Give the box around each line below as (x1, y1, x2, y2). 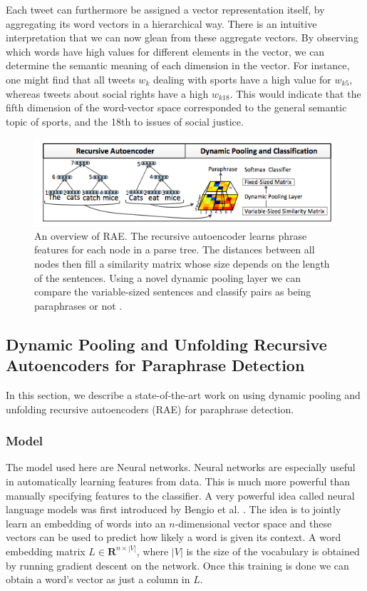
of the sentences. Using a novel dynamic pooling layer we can (34, 270, 301, 285)
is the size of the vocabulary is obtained (186, 543, 360, 558)
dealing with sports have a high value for (153, 71, 331, 86)
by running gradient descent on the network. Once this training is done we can (6, 557, 349, 572)
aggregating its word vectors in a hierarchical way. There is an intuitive (6, 16, 317, 31)
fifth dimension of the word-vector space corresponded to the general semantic (6, 100, 347, 115)
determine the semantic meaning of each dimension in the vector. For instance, (6, 58, 350, 73)
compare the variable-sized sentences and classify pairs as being (34, 284, 311, 299)
